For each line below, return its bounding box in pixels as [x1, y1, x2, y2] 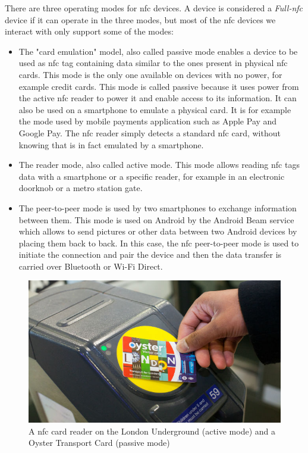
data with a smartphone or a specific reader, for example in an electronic [18, 170, 285, 182]
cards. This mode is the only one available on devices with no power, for [18, 68, 282, 80]
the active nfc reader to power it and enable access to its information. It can [18, 92, 297, 104]
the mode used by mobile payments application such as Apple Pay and [18, 115, 277, 127]
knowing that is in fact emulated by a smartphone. [18, 138, 204, 151]
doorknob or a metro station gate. [18, 182, 143, 194]
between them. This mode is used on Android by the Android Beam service [18, 213, 294, 226]
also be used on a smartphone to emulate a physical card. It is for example [18, 103, 291, 115]
